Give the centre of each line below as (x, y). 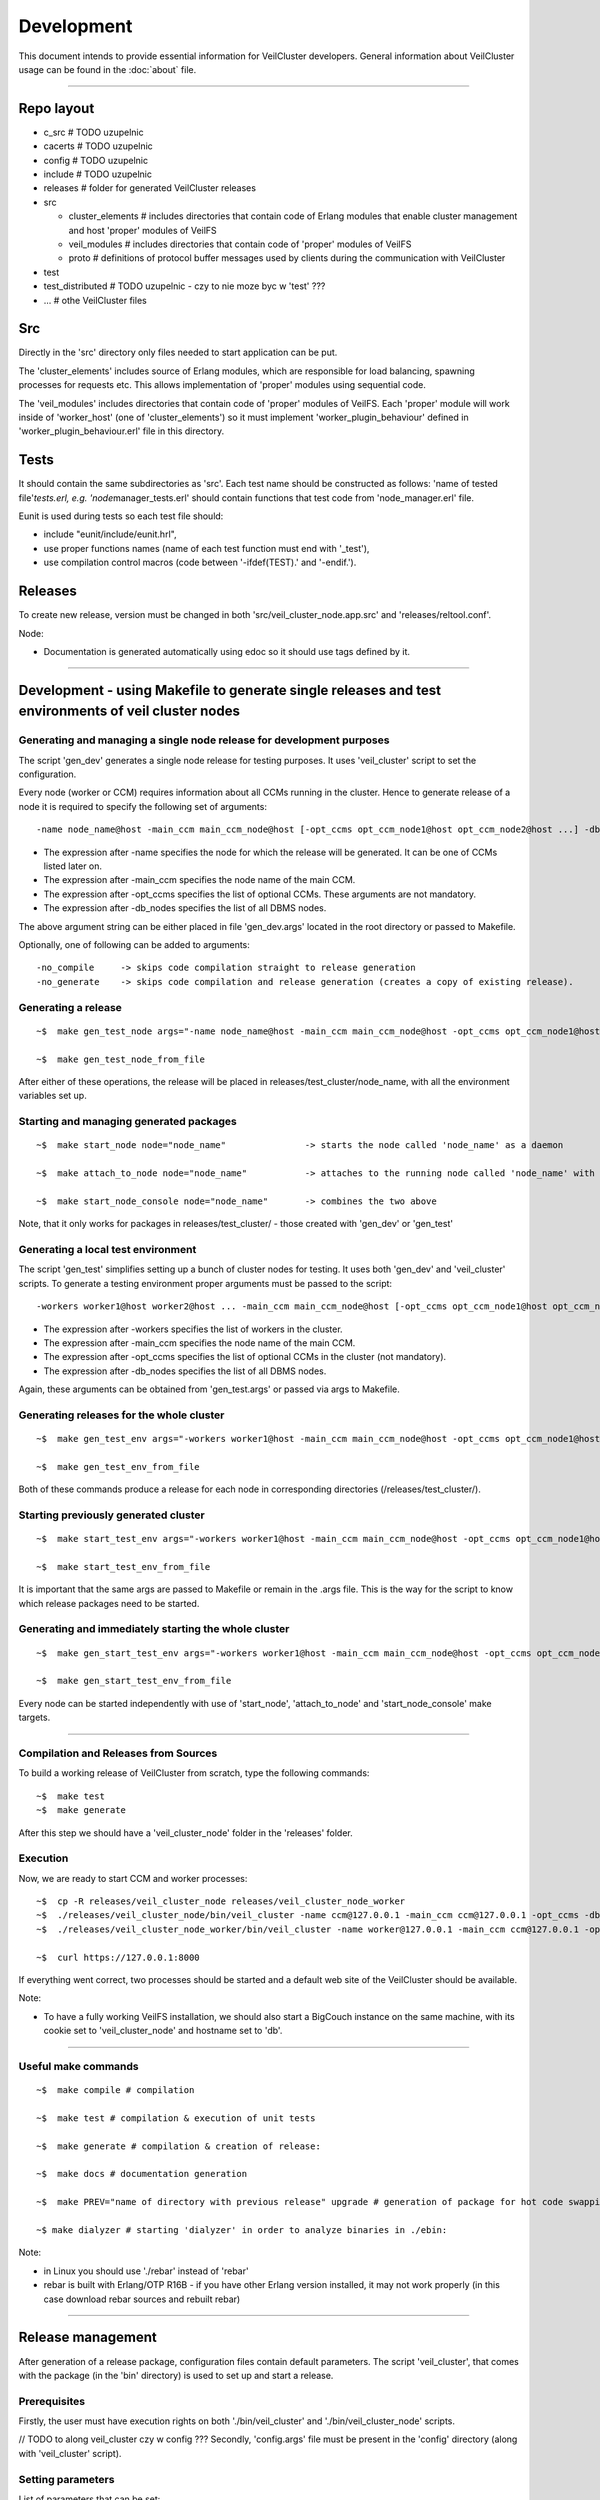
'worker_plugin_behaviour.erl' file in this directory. (121, 431)
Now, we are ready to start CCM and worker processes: (133, 1878)
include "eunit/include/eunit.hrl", (110, 534)
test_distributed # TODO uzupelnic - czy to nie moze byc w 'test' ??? (184, 286)
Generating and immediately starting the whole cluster (154, 1629)
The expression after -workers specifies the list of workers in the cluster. (193, 1329)
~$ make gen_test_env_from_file (118, 1466)
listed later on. (73, 866)
